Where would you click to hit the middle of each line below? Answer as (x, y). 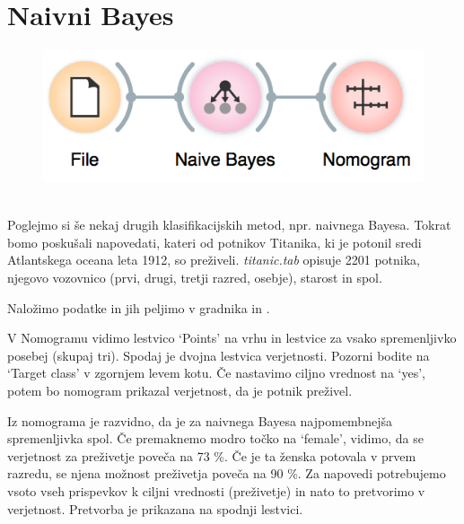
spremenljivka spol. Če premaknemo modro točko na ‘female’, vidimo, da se (215, 438)
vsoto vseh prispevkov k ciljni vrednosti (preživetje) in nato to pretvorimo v (216, 491)
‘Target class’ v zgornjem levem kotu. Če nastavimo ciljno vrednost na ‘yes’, (216, 373)
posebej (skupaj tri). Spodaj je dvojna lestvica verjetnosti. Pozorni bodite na (219, 355)
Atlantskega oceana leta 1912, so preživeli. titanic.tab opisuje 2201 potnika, (214, 260)
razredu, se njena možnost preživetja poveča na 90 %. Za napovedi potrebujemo (227, 473)
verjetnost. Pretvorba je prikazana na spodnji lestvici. (155, 508)
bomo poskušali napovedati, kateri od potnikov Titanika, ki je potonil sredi (214, 242)
